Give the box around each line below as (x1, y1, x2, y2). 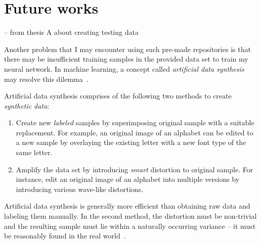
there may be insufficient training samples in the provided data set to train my (4, 54, 248, 64)
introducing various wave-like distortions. (16, 183, 143, 194)
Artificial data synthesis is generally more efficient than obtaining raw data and (4, 201, 250, 211)
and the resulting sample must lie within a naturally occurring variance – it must (4, 220, 256, 231)
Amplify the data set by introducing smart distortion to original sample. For (16, 164, 253, 174)
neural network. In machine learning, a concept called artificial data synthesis (4, 63, 244, 74)
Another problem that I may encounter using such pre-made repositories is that (4, 43, 251, 54)
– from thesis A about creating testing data (4, 27, 139, 37)
